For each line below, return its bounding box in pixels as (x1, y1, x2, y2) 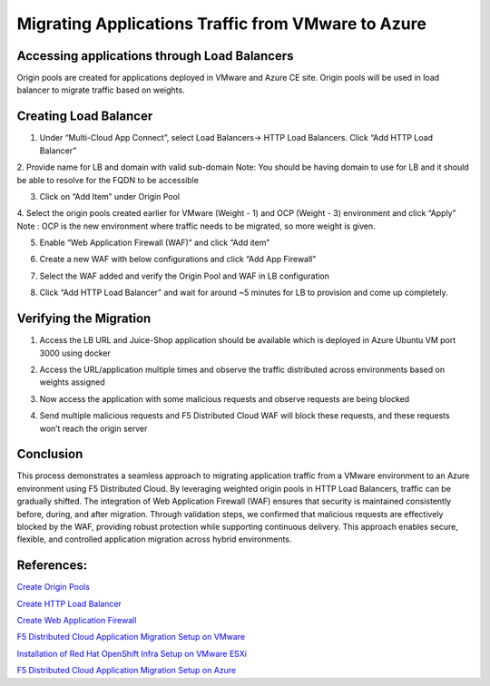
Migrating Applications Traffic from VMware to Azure (16, 14, 426, 34)
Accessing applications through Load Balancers (16, 48, 294, 64)
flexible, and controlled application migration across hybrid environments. (16, 534, 292, 544)
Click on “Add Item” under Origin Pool (39, 191, 181, 201)
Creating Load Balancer (16, 109, 153, 124)
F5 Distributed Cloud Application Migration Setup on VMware (16, 632, 245, 642)
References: (16, 558, 88, 573)
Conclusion (16, 446, 83, 462)
